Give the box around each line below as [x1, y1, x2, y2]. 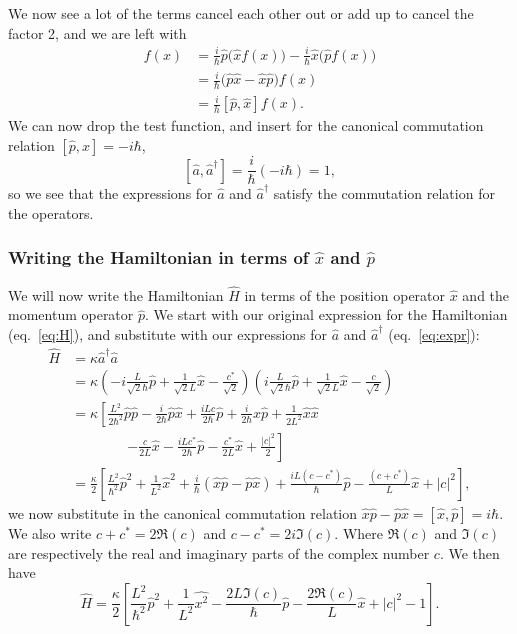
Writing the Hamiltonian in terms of [8, 245, 309, 270]
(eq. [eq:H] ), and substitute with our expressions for [8, 323, 328, 344]
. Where [334, 522, 384, 543]
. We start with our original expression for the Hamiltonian [145, 304, 508, 325]
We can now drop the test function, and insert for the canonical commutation [8, 115, 484, 136]
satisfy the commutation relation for [273, 183, 495, 204]
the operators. [8, 202, 94, 223]
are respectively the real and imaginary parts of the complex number [8, 542, 430, 563]
